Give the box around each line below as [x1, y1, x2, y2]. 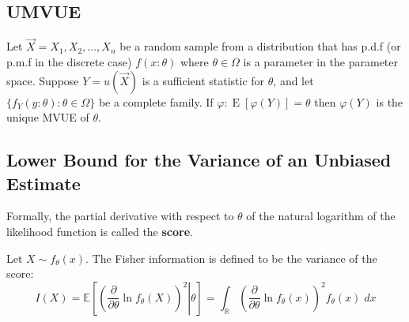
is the [376, 93, 403, 110]
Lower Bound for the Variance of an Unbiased [6, 148, 392, 172]
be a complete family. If [98, 93, 214, 110]
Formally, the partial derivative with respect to [6, 208, 234, 224]
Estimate [6, 170, 81, 195]
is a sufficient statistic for [142, 72, 265, 88]
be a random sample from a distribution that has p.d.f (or [119, 38, 401, 54]
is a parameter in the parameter [243, 54, 399, 70]
